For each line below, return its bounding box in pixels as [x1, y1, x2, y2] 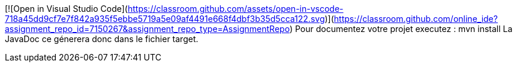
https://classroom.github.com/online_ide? [333, 14, 498, 24]
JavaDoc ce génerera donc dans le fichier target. [5, 34, 199, 44]
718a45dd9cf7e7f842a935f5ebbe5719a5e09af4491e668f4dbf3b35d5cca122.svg [5, 14, 325, 24]
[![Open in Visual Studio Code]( [5, 4, 128, 14]
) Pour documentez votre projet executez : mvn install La [289, 24, 513, 34]
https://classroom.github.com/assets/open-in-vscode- [127, 4, 344, 14]
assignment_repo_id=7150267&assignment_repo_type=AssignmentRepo [5, 24, 290, 34]
